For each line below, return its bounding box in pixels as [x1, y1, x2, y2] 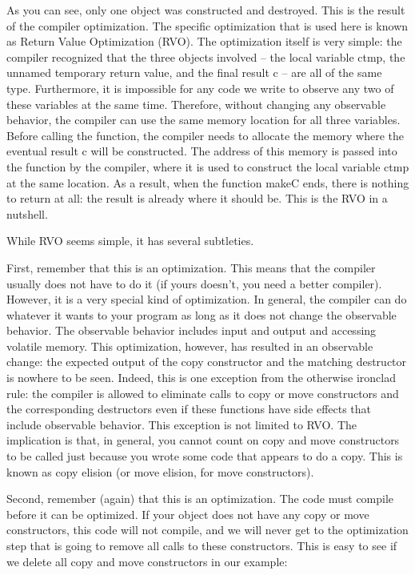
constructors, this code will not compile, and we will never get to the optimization [6, 521, 409, 538]
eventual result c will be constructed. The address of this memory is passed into [6, 143, 397, 159]
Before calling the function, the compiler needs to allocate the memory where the [6, 127, 404, 143]
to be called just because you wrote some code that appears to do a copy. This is [6, 448, 403, 464]
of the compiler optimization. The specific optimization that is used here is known [6, 17, 409, 34]
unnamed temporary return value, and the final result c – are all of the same [6, 64, 382, 81]
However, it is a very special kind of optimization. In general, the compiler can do [6, 291, 407, 308]
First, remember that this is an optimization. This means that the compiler [6, 259, 376, 275]
